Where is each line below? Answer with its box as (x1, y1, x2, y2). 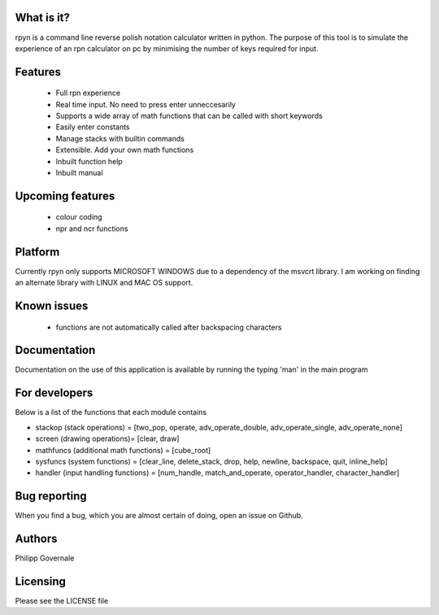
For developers (15, 386, 93, 400)
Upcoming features (15, 189, 115, 203)
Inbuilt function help (55, 156, 124, 166)
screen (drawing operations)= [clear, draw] (35, 434, 180, 443)
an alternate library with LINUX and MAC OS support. (15, 277, 193, 288)
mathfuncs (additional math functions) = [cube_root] (35, 445, 211, 455)
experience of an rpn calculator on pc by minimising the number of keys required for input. (15, 43, 319, 53)
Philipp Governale (15, 553, 75, 563)
